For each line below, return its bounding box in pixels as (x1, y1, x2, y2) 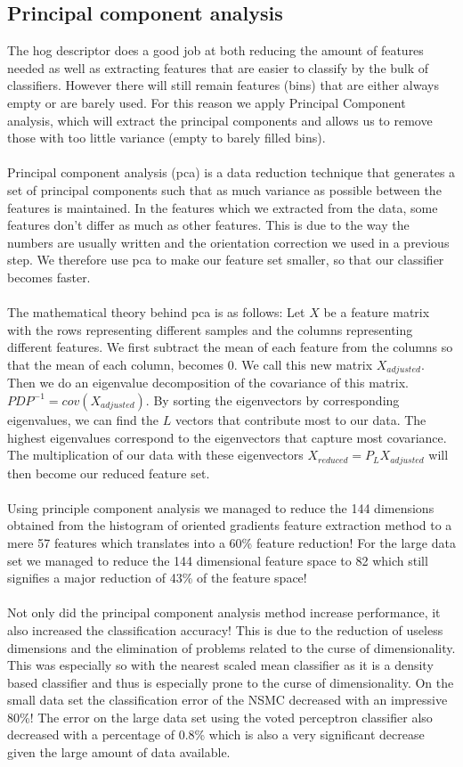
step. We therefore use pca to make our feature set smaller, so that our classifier (7, 250, 444, 269)
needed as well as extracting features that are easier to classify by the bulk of (7, 58, 429, 77)
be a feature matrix (323, 303, 430, 322)
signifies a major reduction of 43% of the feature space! (7, 568, 307, 587)
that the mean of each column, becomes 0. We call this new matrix (7, 355, 373, 373)
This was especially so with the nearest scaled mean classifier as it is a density (7, 656, 434, 674)
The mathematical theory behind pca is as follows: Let (7, 303, 305, 322)
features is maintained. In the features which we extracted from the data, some (7, 198, 438, 216)
